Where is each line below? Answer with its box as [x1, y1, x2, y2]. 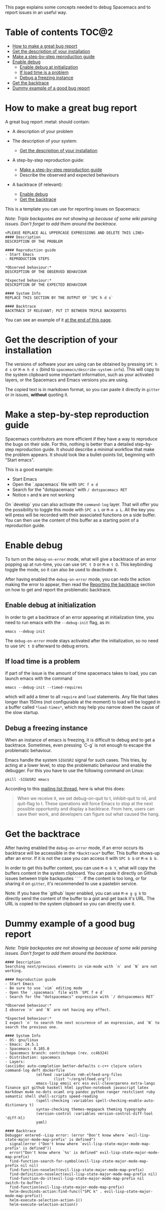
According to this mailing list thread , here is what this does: [5, 786, 126, 792]
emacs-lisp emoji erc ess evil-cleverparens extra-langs [36, 1081, 155, 1086]
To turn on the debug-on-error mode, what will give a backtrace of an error [5, 556, 157, 562]
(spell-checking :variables [36, 1098, 94, 1103]
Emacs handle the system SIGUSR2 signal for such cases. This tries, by [5, 757, 147, 763]
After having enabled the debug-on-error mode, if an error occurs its [5, 845, 144, 851]
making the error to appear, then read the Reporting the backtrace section [5, 581, 155, 587]
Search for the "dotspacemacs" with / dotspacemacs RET [12, 487, 127, 493]
